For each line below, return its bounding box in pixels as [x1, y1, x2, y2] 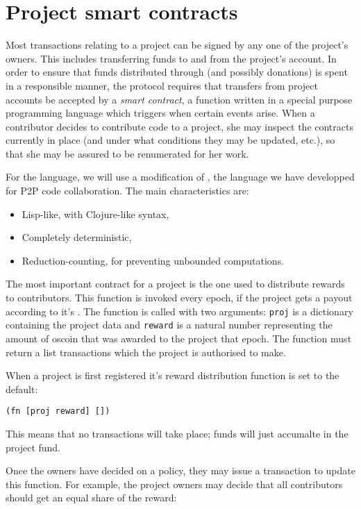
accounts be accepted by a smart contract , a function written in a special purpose [6, 92, 353, 106]
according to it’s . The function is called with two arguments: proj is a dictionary [6, 303, 353, 318]
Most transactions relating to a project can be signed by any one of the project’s [6, 37, 349, 52]
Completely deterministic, [22, 230, 132, 244]
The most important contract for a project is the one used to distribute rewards [6, 276, 345, 291]
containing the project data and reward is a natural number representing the [6, 317, 333, 332]
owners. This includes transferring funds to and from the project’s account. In [6, 51, 337, 65]
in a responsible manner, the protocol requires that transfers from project [6, 78, 318, 92]
